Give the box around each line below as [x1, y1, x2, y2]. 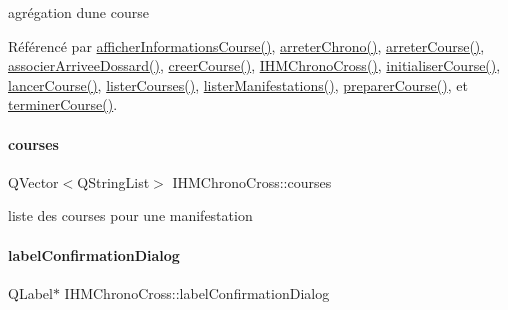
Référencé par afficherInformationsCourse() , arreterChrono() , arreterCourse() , [8, 35, 485, 56]
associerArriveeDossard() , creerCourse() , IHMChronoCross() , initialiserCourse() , [8, 55, 501, 76]
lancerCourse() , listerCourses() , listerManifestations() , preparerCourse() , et [8, 74, 468, 95]
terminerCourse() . [8, 94, 118, 115]
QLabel [8, 282, 53, 303]
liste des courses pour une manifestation [8, 205, 253, 226]
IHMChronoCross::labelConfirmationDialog [64, 282, 330, 303]
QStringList [77, 171, 150, 192]
